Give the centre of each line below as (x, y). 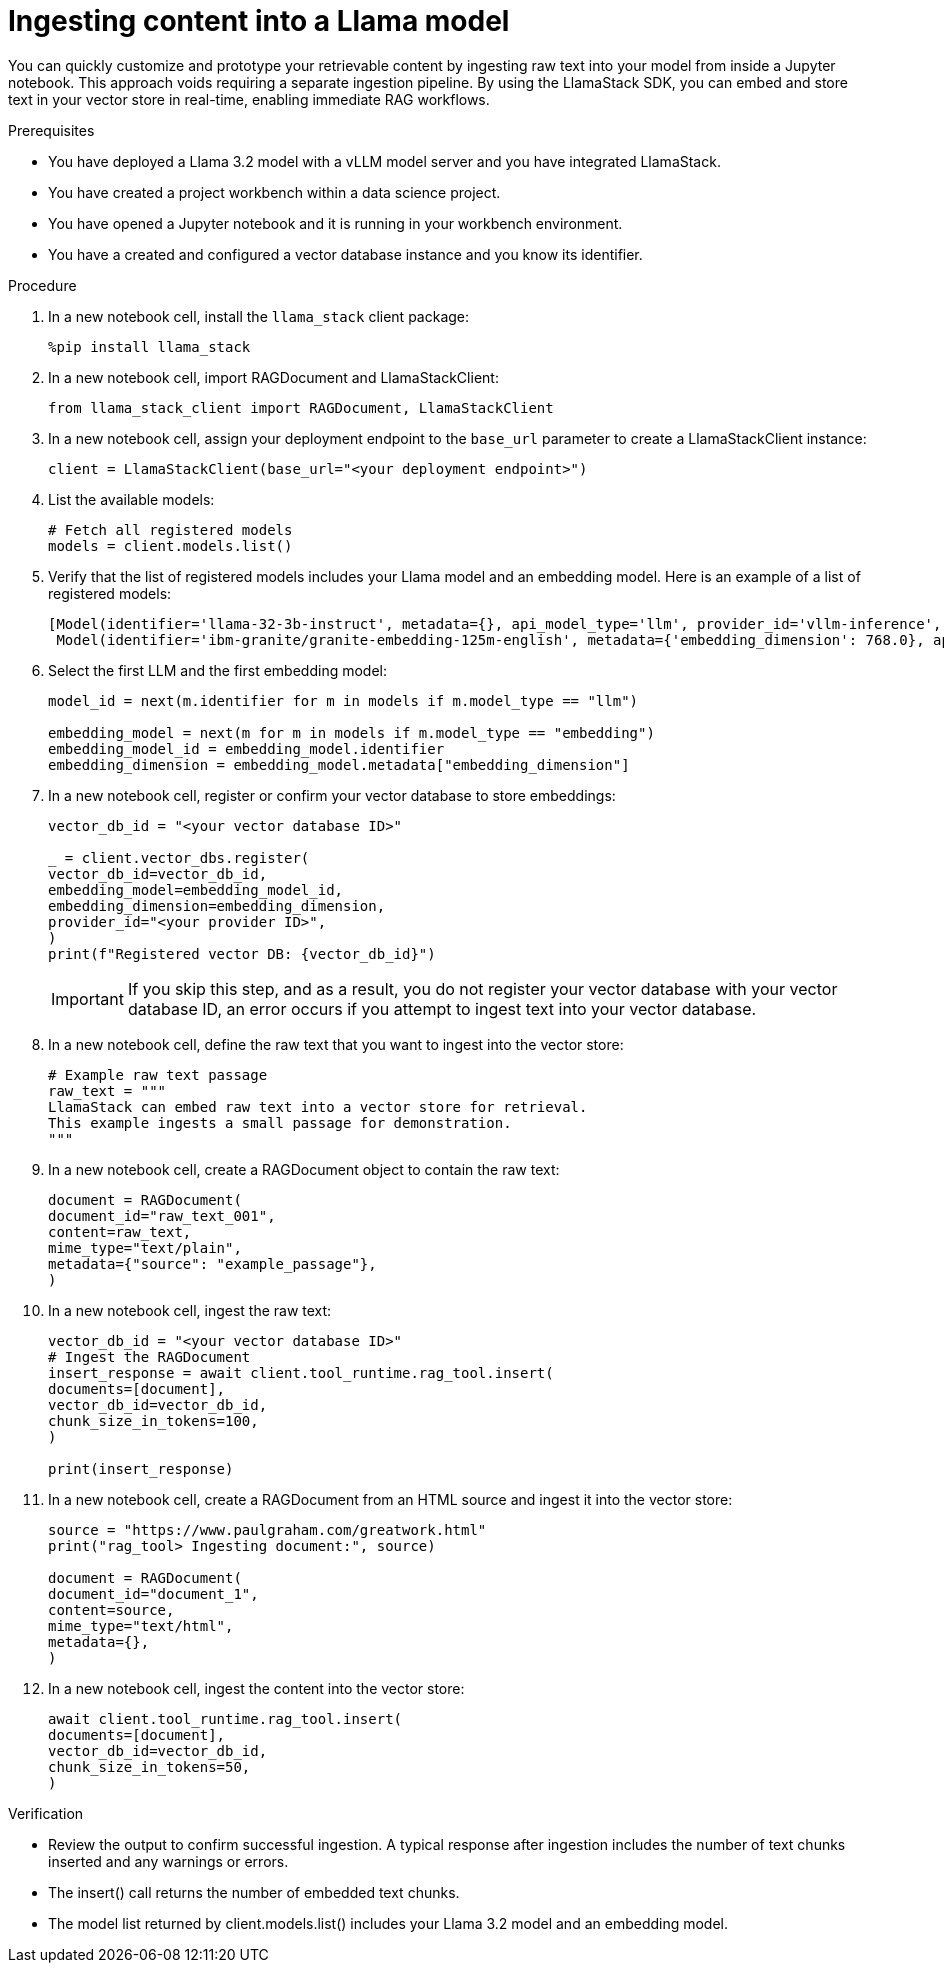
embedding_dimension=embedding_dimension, (217, 905)
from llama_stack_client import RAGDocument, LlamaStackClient (301, 407)
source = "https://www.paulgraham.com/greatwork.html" (267, 1529)
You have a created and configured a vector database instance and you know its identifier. (345, 254)
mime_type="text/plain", (145, 1247)
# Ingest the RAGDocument (149, 1356)
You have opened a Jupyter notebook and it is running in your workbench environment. (335, 223)
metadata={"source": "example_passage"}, (212, 1263)
